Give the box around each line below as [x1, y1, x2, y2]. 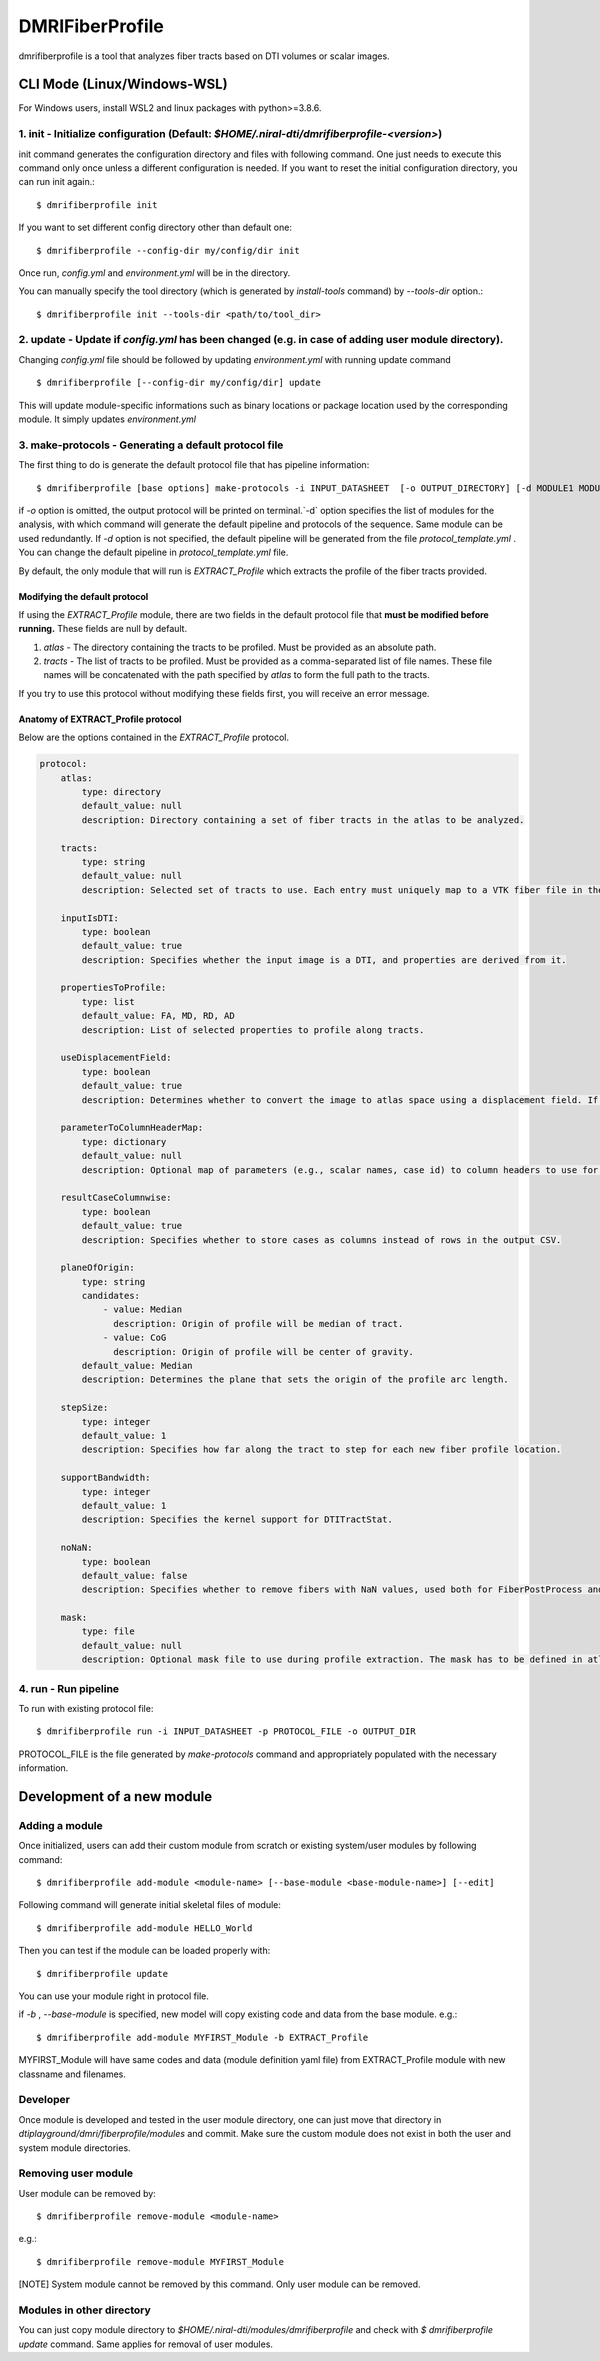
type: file [81, 1626, 135, 1637]
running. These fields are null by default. [18, 623, 188, 635]
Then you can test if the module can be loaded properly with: [18, 1945, 271, 1957]
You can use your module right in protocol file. [18, 1990, 209, 2002]
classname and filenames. [18, 2068, 127, 2080]
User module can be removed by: [18, 2187, 157, 2199]
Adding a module [18, 1818, 104, 1832]
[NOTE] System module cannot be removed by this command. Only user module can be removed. [18, 2278, 421, 2290]
